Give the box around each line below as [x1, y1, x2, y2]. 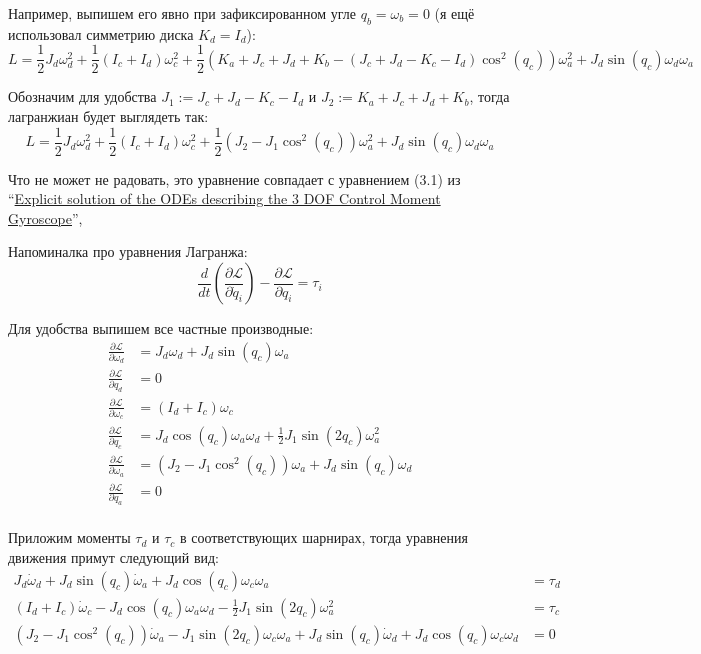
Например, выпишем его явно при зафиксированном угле [8, 3, 356, 23]
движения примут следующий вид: [8, 546, 219, 567]
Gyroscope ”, [8, 207, 83, 228]
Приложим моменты [8, 527, 131, 548]
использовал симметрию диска [8, 23, 194, 44]
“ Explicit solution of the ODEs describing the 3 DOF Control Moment [8, 188, 441, 209]
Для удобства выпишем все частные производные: [8, 318, 314, 339]
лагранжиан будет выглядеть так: [8, 106, 209, 127]
